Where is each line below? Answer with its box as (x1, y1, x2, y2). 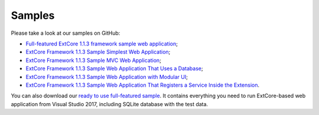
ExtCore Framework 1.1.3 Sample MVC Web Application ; (25, 57, 162, 64)
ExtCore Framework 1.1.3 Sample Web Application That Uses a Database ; (25, 65, 203, 72)
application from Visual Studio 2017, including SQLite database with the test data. (11, 100, 209, 107)
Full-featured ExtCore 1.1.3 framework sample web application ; (25, 40, 178, 47)
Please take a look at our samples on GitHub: (11, 29, 121, 37)
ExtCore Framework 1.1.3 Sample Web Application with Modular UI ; (25, 73, 188, 80)
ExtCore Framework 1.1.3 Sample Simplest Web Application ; (25, 48, 171, 55)
